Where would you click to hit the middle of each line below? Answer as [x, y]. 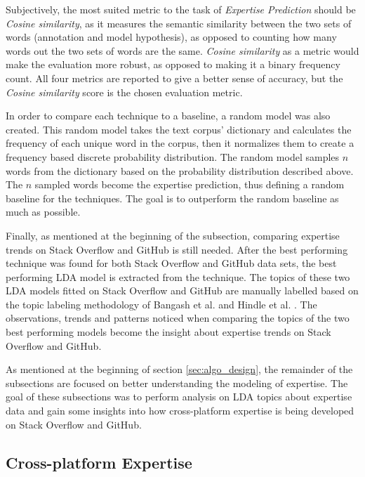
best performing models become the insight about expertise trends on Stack [168, 332]
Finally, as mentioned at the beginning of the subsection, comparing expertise [173, 235]
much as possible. [43, 212]
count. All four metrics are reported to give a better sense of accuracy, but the [174, 78]
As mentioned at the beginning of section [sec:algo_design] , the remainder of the [179, 369]
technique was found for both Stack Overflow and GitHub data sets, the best [171, 263]
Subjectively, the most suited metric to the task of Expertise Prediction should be [181, 9]
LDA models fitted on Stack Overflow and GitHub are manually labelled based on [182, 290]
